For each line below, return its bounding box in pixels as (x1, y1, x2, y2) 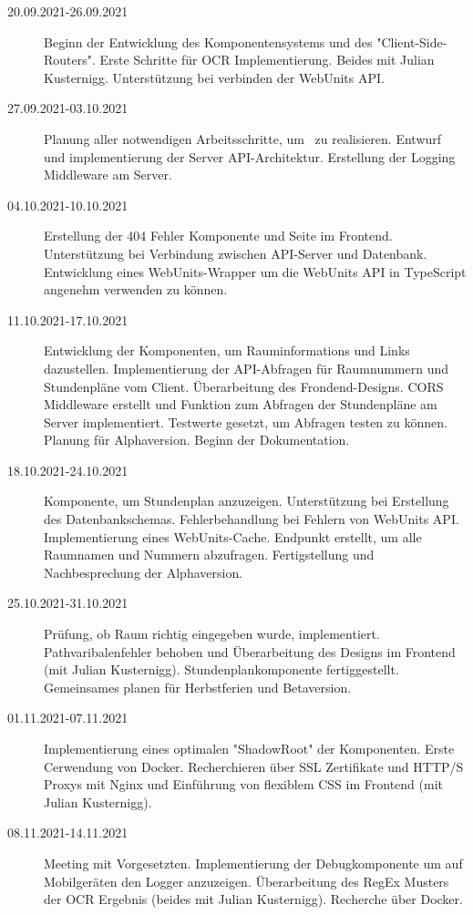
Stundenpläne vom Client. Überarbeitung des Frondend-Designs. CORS (44, 376, 444, 396)
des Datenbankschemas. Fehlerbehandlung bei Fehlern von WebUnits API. (44, 509, 459, 529)
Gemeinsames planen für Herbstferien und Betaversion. (44, 677, 352, 696)
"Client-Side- (376, 32, 447, 51)
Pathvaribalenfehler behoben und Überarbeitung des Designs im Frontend (44, 642, 456, 661)
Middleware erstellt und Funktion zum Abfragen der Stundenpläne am (44, 395, 437, 414)
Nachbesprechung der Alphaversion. (44, 562, 243, 581)
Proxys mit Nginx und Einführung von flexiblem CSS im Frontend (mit (44, 775, 443, 794)
